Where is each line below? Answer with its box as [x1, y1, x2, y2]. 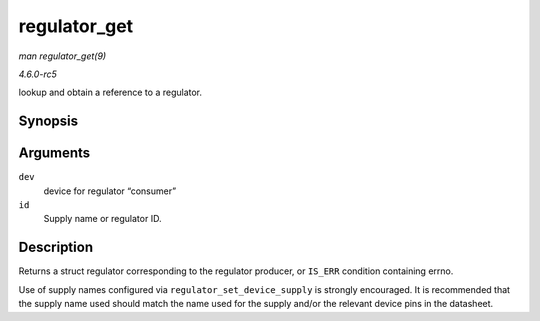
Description [18, 239, 94, 256]
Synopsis [18, 113, 79, 130]
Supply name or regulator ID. [43, 213, 162, 225]
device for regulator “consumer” [43, 185, 177, 197]
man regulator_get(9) [18, 50, 107, 62]
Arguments [18, 145, 91, 162]
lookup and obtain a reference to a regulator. [18, 86, 203, 99]
